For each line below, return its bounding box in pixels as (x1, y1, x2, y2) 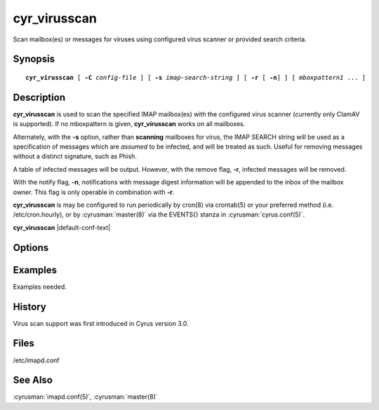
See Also (13, 374, 53, 386)
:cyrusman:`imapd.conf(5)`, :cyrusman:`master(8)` (13, 392, 158, 401)
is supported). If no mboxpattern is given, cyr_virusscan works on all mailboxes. (13, 120, 246, 128)
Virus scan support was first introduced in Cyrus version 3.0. (13, 319, 189, 327)
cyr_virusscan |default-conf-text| (13, 223, 111, 231)
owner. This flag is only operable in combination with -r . (13, 188, 175, 196)
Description (13, 91, 66, 103)
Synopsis (13, 53, 55, 65)
